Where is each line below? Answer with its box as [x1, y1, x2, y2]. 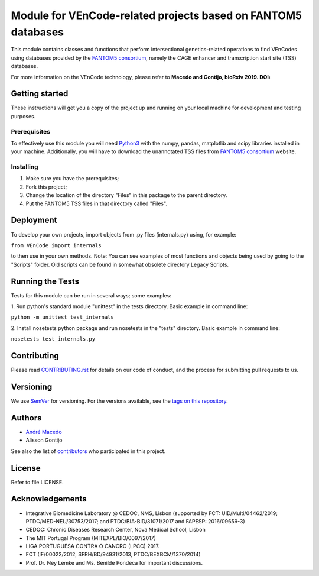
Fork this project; [25, 183, 67, 190]
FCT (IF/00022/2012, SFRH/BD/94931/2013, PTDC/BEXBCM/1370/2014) [25, 551, 201, 558]
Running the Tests [11, 276, 80, 286]
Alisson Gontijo [25, 436, 63, 444]
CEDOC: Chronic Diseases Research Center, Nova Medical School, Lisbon [25, 526, 206, 533]
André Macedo [25, 428, 62, 435]
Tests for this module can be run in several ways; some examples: [11, 292, 171, 299]
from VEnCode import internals [11, 242, 102, 248]
